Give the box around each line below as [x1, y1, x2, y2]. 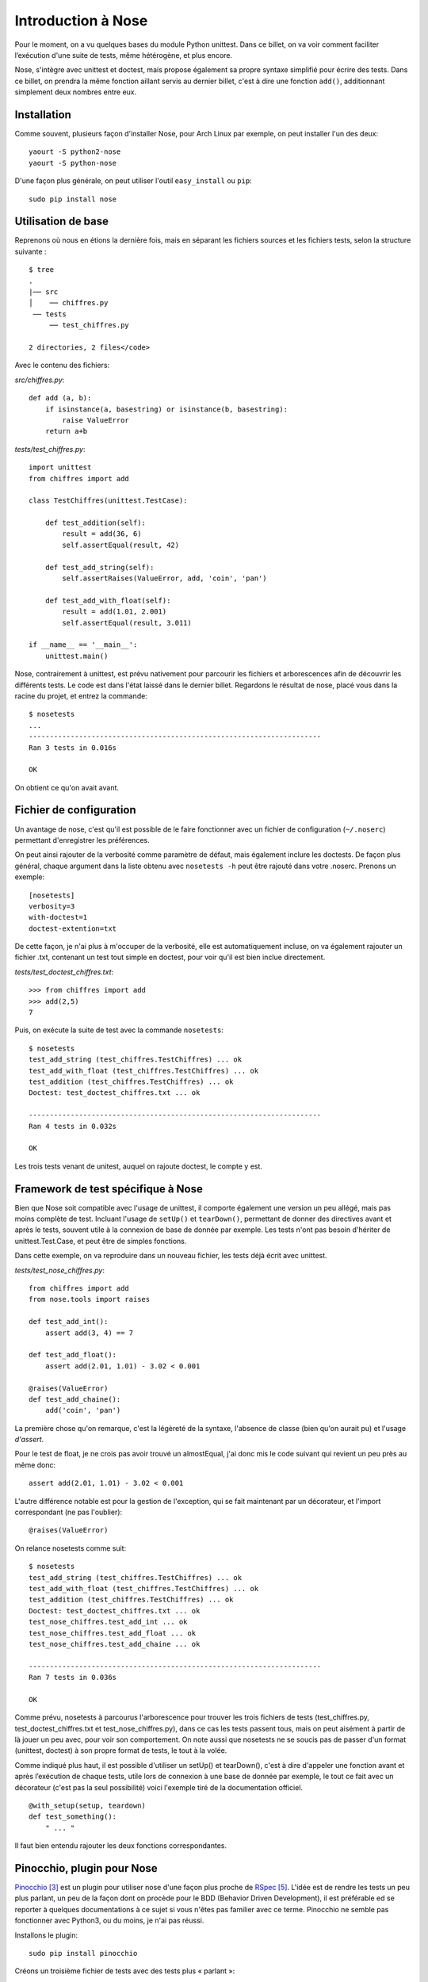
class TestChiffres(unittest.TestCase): [29, 496, 188, 505]
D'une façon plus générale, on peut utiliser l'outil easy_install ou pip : [14, 176, 253, 186]
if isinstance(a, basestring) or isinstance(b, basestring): [44, 404, 289, 414]
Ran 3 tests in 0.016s [29, 743, 117, 752]
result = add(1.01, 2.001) [62, 607, 167, 616]
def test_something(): [29, 1812, 117, 1821]
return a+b [44, 427, 88, 436]
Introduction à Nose [14, 12, 148, 29]
